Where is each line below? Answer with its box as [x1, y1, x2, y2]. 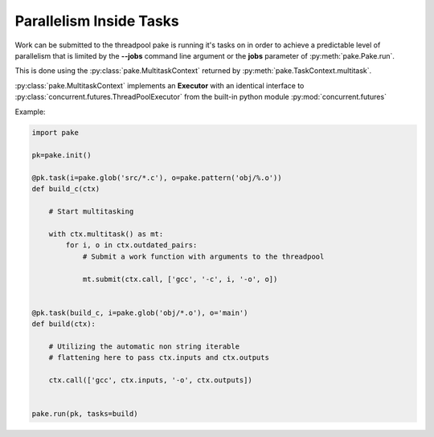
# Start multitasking [48, 207, 134, 216]
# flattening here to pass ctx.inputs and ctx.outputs [48, 353, 269, 362]
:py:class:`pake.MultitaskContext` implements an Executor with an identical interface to [14, 80, 305, 90]
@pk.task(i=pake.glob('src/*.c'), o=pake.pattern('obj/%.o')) [31, 174, 282, 182]
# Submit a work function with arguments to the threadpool [82, 251, 325, 261]
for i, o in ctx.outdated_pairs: [65, 241, 198, 250]
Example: [14, 107, 46, 116]
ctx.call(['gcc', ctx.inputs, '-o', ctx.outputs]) [48, 376, 252, 385]
